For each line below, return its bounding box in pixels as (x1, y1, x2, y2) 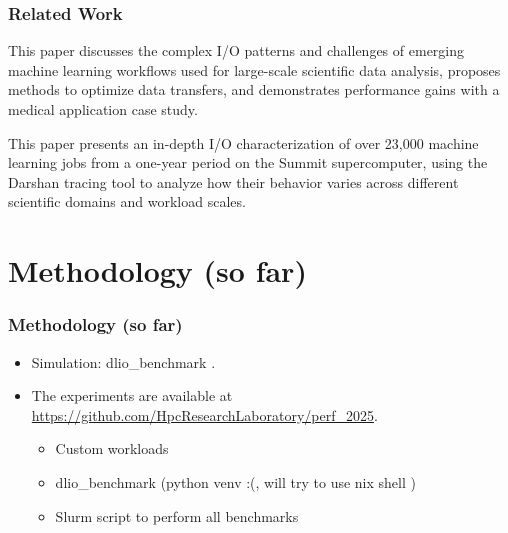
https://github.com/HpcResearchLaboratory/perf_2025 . (31, 404, 378, 425)
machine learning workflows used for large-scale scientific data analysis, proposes (8, 59, 501, 80)
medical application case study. (8, 99, 198, 119)
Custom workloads (55, 438, 169, 459)
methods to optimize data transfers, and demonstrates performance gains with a (8, 79, 500, 100)
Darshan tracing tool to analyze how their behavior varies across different (8, 171, 459, 192)
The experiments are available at (31, 385, 233, 406)
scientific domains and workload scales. (8, 191, 246, 212)
